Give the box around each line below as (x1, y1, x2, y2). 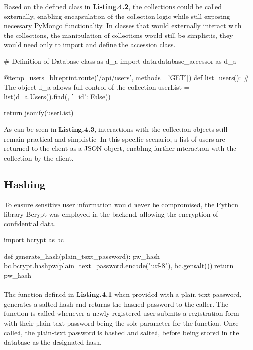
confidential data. (4, 218, 56, 228)
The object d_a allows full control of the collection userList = (4, 82, 190, 92)
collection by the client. (4, 152, 74, 163)
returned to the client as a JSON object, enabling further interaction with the (4, 143, 236, 153)
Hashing (4, 176, 46, 191)
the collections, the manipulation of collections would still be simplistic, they (4, 30, 233, 40)
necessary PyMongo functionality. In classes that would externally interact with (4, 20, 242, 31)
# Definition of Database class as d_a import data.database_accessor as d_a (4, 55, 236, 66)
